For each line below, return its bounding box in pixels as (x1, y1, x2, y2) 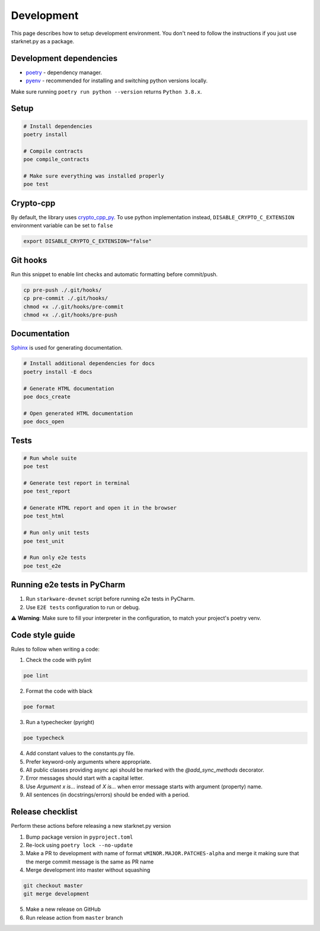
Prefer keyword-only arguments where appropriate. (25, 758, 152, 765)
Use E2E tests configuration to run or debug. (25, 603, 140, 610)
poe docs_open (23, 418, 65, 425)
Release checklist (11, 807, 78, 817)
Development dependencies (11, 53, 118, 63)
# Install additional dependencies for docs (23, 360, 155, 367)
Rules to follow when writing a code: (11, 645, 100, 652)
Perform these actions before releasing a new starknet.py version (11, 823, 171, 830)
